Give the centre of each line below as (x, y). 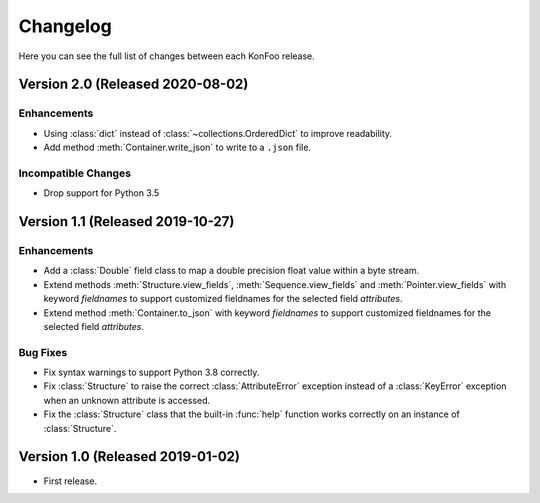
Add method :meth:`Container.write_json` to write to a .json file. (177, 147)
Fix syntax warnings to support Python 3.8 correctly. (151, 372)
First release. (70, 481)
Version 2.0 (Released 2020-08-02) (133, 84)
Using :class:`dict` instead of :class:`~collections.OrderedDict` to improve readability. (218, 133)
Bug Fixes (43, 352)
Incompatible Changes (75, 173)
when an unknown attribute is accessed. (126, 400)
